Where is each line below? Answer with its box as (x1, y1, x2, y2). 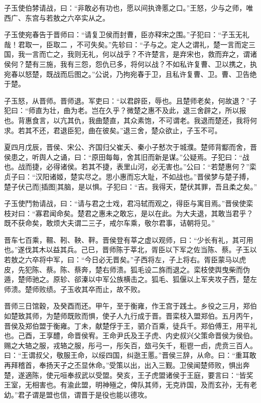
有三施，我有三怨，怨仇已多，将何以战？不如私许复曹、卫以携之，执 (32, 58, 257, 69)
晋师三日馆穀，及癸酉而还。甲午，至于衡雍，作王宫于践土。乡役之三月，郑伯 (4, 300, 257, 311)
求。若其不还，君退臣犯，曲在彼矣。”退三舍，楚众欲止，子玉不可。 (4, 125, 222, 135)
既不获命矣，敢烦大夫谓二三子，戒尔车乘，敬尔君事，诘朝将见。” (4, 218, 215, 228)
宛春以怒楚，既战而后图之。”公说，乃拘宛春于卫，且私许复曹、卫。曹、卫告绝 (4, 68, 257, 79)
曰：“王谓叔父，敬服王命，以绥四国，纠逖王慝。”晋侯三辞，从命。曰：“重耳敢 (4, 350, 256, 360)
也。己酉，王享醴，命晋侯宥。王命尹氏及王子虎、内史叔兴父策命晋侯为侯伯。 (4, 330, 257, 341)
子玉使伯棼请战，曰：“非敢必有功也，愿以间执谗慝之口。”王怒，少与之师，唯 (4, 3, 253, 13)
